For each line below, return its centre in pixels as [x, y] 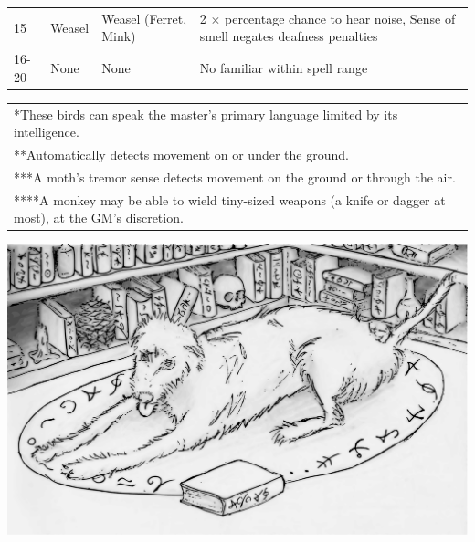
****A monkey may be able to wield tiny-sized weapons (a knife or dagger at [230, 199]
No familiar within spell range [284, 67]
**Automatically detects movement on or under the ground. [181, 155]
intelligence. [47, 132]
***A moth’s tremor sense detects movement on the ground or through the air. [235, 177]
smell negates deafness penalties [289, 36]
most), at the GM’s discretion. [99, 218]
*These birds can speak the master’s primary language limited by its [206, 114]
